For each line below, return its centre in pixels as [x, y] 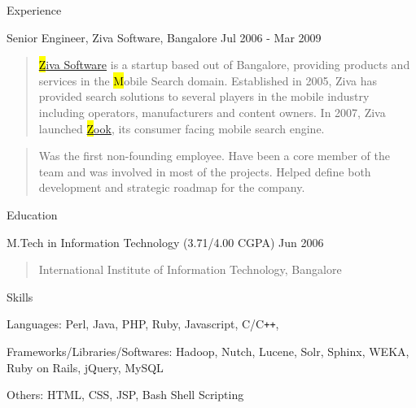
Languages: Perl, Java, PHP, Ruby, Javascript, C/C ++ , [143, 324]
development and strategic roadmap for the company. [172, 187]
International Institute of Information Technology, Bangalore [190, 269]
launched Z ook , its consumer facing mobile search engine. [182, 128]
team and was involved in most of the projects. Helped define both [205, 171]
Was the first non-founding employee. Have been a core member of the [214, 156]
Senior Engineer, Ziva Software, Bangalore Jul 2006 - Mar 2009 [164, 37]
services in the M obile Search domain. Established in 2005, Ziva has [208, 80]
